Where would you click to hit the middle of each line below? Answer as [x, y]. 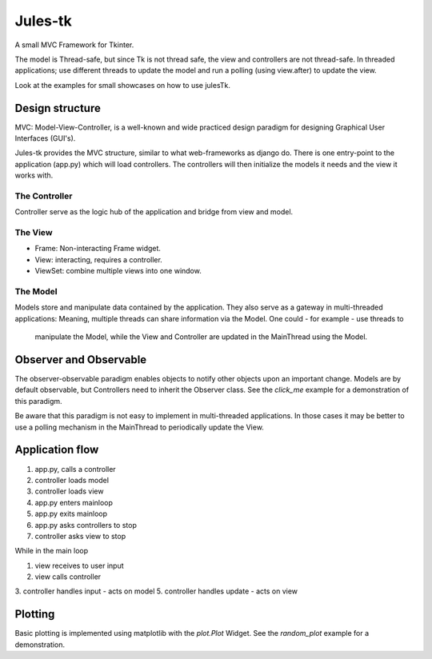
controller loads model [72, 480]
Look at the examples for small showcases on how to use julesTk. [123, 85]
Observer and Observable [81, 359]
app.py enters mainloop [74, 502]
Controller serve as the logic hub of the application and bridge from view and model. [154, 212]
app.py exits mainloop [71, 514]
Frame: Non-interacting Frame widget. [98, 249]
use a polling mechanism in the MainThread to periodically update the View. [139, 427]
